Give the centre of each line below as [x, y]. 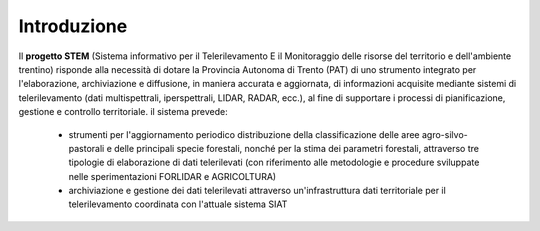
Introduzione [73, 26]
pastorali [86, 148]
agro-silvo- [445, 134]
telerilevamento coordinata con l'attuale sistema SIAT [178, 204]
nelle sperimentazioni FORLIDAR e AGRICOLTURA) [172, 176]
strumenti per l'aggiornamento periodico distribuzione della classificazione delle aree [244, 134]
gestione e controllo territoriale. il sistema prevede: [123, 112]
